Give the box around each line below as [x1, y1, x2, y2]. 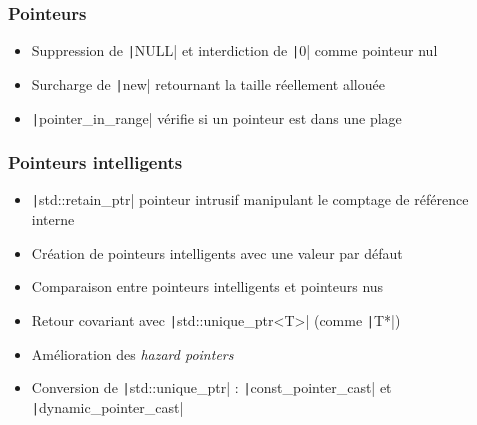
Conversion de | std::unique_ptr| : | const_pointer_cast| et [31, 377, 392, 398]
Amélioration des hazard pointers [31, 343, 234, 364]
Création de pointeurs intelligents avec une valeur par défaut [31, 242, 403, 263]
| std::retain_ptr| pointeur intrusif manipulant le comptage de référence [31, 189, 469, 210]
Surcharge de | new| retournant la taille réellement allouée [31, 73, 385, 94]
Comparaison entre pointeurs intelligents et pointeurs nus [31, 276, 384, 297]
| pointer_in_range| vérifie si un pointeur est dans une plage [31, 107, 402, 128]
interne [31, 209, 75, 230]
